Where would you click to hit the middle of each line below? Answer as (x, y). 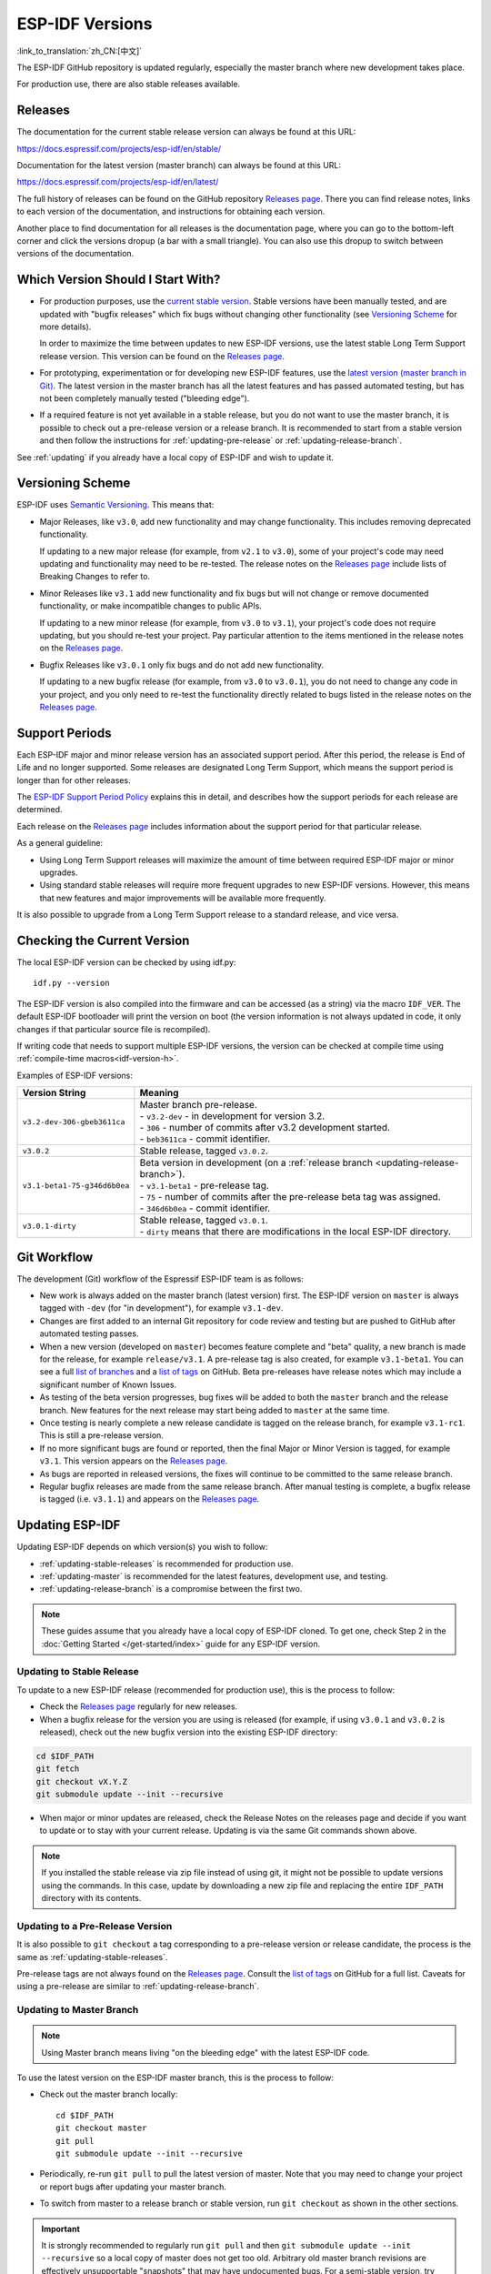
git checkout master (101, 2128)
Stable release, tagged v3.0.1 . (204, 1221)
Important (61, 2229)
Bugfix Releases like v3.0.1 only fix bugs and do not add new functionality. (182, 665)
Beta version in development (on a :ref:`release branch (256, 1162)
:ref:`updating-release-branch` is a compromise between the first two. (171, 1589)
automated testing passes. (89, 1333)
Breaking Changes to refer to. (95, 577)
